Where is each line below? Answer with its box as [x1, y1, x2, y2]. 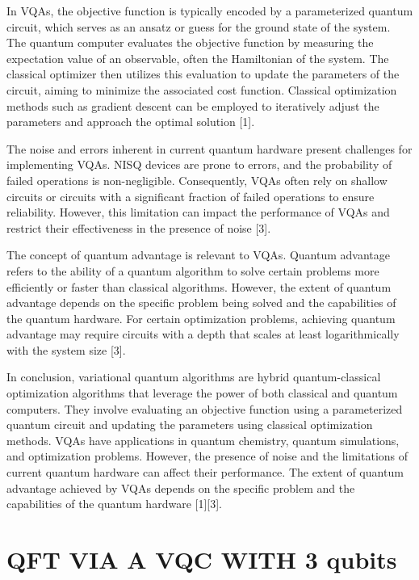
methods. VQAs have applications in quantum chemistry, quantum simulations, [6, 431, 400, 448]
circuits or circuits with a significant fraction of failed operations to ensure [6, 187, 375, 204]
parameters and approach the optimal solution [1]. [6, 113, 255, 130]
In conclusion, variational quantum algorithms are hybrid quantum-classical [6, 368, 381, 385]
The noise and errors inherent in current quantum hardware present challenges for [6, 140, 413, 157]
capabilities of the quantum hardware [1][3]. [6, 495, 222, 512]
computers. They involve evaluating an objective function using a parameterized [6, 400, 403, 417]
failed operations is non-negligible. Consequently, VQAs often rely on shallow [6, 171, 388, 188]
